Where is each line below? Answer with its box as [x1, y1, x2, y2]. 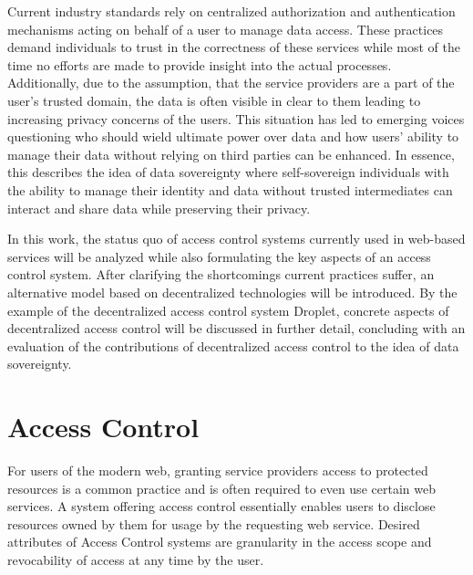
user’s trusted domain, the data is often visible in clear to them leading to [7, 90, 421, 110]
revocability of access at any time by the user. [7, 549, 264, 569]
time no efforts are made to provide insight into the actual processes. [7, 55, 392, 74]
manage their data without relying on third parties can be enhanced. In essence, [7, 144, 455, 163]
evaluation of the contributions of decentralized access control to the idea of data [7, 336, 459, 355]
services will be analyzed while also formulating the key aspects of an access [7, 246, 431, 266]
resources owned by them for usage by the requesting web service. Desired [7, 514, 420, 533]
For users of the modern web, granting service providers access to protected [7, 461, 428, 479]
